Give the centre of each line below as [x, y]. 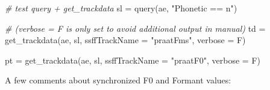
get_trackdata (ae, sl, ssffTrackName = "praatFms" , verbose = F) [125, 40]
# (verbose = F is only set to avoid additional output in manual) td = [135, 28]
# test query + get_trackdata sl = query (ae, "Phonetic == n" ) [121, 8]
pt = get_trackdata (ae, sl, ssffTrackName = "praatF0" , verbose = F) [133, 60]
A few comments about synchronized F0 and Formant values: [118, 80]
